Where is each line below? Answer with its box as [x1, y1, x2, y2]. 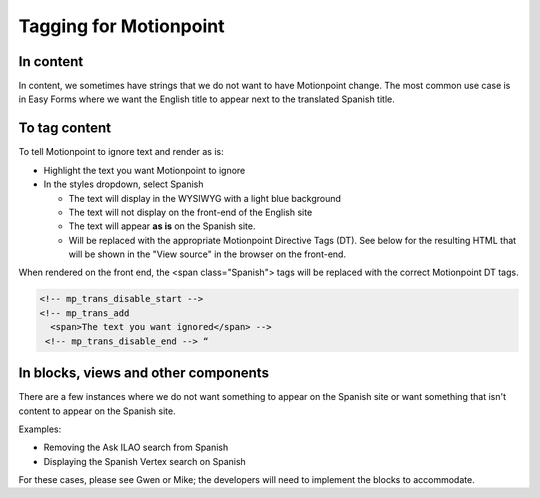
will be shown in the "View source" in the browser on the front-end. [68, 248, 347, 260]
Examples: [18, 423, 62, 435]
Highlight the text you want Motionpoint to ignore [43, 164, 246, 176]
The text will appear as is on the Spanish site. [68, 220, 256, 232]
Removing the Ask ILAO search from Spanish [43, 441, 229, 454]
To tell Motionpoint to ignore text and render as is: [18, 146, 224, 158]
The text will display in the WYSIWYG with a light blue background [68, 192, 342, 204]
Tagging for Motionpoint [18, 15, 225, 37]
